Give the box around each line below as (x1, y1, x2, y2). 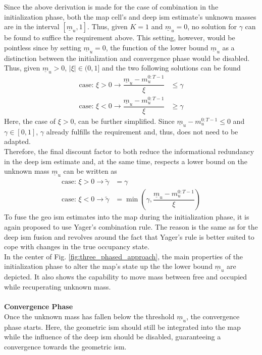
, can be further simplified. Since (74, 115, 175, 126)
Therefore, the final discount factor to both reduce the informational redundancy (4, 146, 254, 156)
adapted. (4, 136, 31, 147)
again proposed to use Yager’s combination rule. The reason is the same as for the (4, 222, 258, 232)
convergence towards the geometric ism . (4, 341, 127, 351)
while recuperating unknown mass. (4, 281, 111, 292)
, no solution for (187, 21, 237, 32)
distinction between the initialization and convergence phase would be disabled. (4, 52, 250, 63)
